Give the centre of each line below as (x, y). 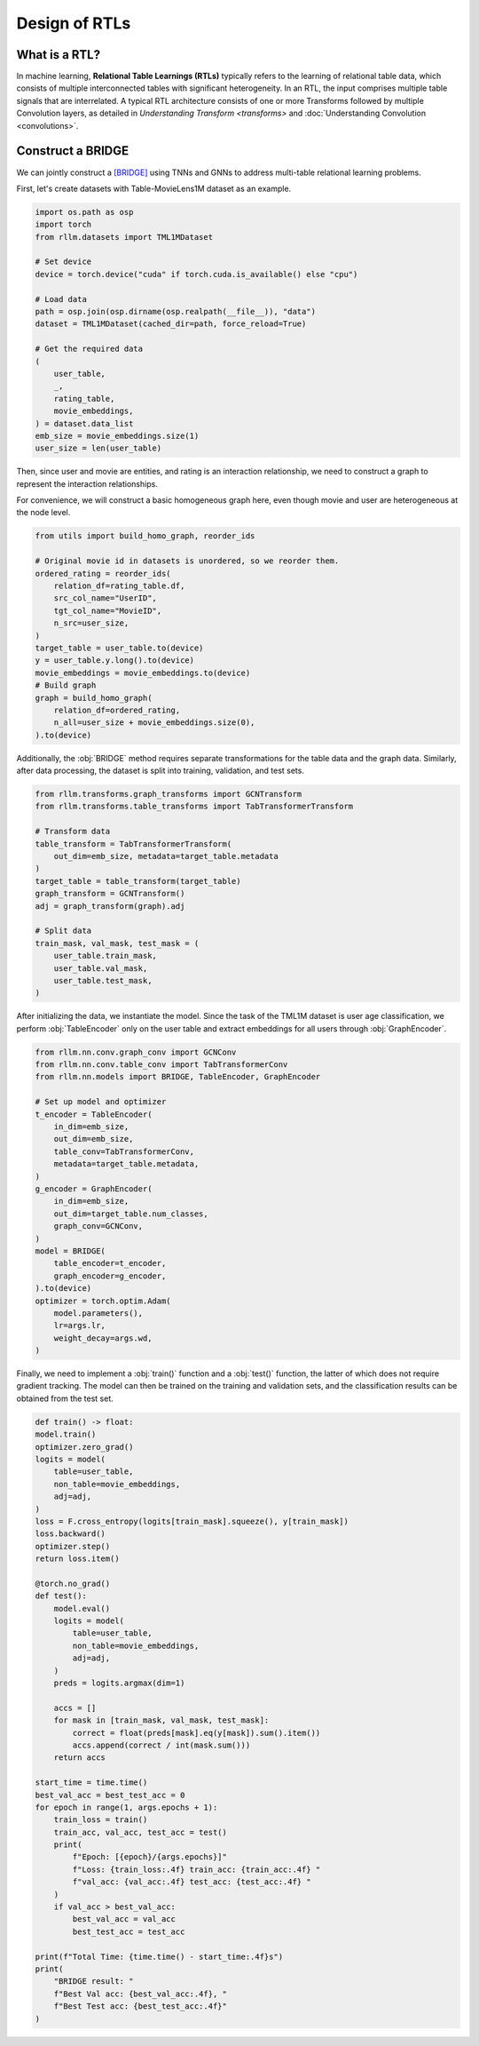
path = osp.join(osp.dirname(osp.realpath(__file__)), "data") (176, 312)
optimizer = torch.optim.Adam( (103, 1301)
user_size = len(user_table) (98, 448)
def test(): (61, 1596)
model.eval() (82, 1608)
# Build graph (66, 685)
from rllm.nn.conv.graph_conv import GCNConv (136, 1052)
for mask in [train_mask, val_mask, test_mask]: (161, 1720)
